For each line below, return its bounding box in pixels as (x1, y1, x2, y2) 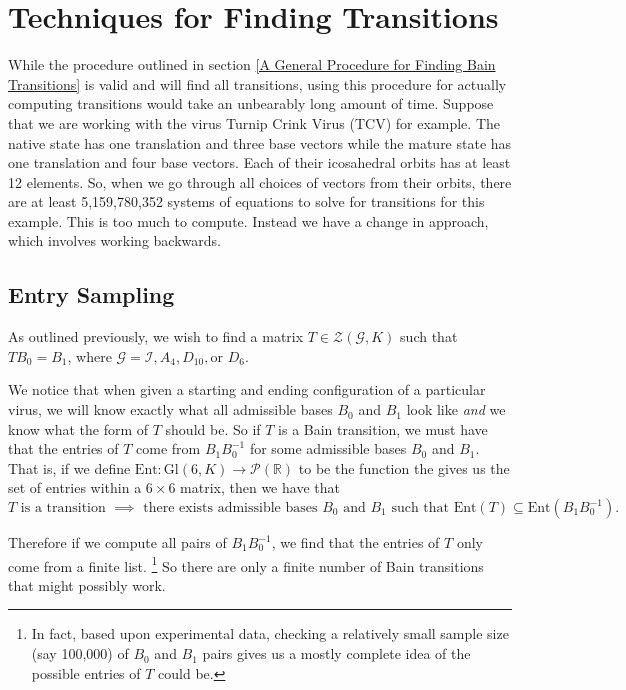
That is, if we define (8, 457, 131, 478)
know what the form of (8, 418, 149, 439)
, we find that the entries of (271, 532, 440, 553)
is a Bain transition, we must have (278, 418, 488, 439)
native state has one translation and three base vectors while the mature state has (8, 132, 512, 153)
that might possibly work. (8, 574, 166, 595)
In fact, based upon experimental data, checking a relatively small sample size (31, 623, 509, 644)
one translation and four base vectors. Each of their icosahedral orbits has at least (8, 152, 511, 173)
